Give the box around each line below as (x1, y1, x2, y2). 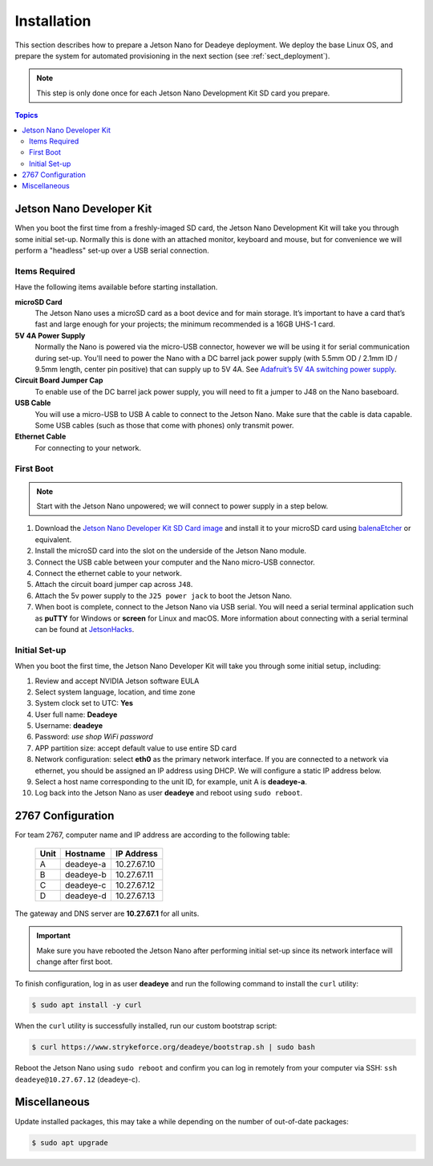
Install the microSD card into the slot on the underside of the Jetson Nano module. (34, 546, 307, 556)
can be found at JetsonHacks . (34, 625, 135, 634)
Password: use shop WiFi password (34, 732, 153, 742)
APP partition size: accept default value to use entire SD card (34, 743, 237, 753)
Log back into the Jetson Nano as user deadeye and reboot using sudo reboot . (34, 788, 303, 798)
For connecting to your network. (34, 443, 142, 452)
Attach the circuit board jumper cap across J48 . (34, 580, 193, 589)
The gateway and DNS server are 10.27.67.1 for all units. (14, 909, 200, 918)
